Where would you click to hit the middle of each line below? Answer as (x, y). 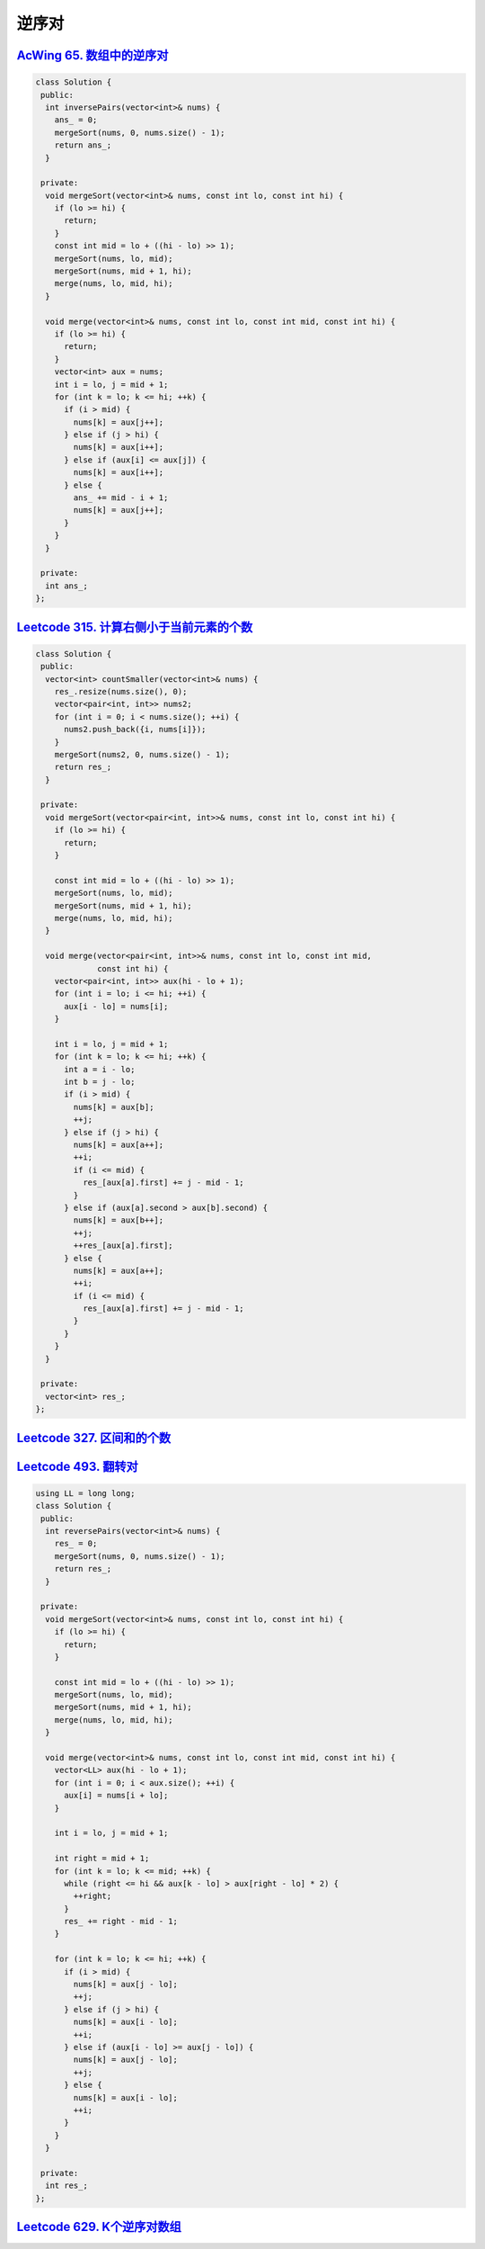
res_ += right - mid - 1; (121, 1922)
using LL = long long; (85, 1493)
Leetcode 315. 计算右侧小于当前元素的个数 (135, 627)
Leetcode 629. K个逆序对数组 (99, 2227)
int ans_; (67, 586)
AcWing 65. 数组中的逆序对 (93, 55)
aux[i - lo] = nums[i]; (116, 1006)
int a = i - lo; (100, 1069)
